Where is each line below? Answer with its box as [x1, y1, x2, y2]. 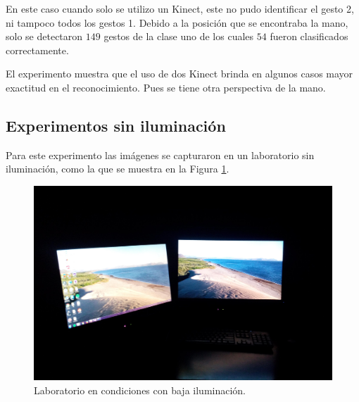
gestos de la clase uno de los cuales [103, 29, 254, 44]
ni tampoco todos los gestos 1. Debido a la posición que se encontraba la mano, [6, 15, 348, 30]
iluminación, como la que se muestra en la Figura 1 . [6, 161, 229, 176]
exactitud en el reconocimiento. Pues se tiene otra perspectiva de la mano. [6, 80, 326, 94]
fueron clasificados [270, 29, 348, 44]
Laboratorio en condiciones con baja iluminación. [34, 382, 246, 397]
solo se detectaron [6, 29, 83, 44]
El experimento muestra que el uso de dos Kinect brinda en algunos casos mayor [6, 66, 353, 81]
